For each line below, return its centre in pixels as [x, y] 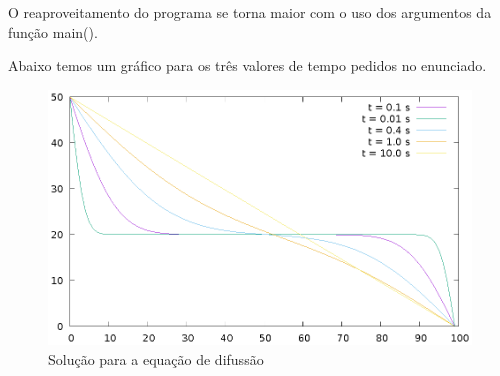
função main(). [53, 31]
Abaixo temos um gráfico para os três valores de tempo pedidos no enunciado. [247, 65]
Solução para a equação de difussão [156, 358]
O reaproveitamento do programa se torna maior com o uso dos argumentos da [250, 12]
